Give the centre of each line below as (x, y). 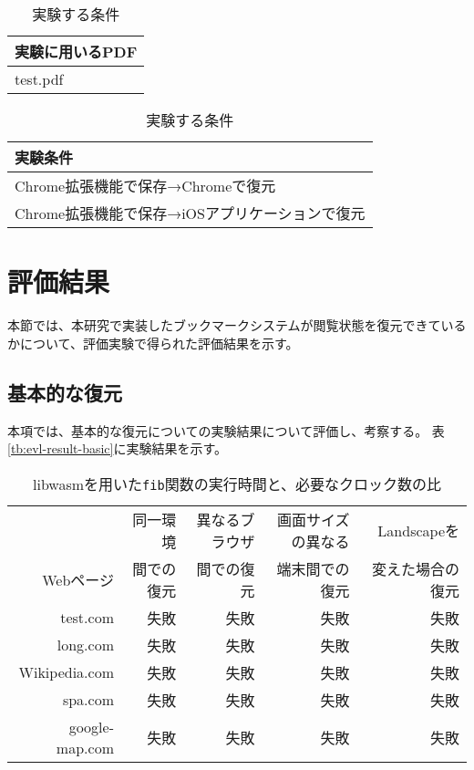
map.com (85, 747)
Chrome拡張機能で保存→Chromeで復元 (145, 186)
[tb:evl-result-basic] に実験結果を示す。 (118, 448)
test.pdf (39, 79)
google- (91, 726)
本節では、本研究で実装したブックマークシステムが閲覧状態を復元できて (224, 325)
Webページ (78, 579)
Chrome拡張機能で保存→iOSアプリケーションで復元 (190, 213)
